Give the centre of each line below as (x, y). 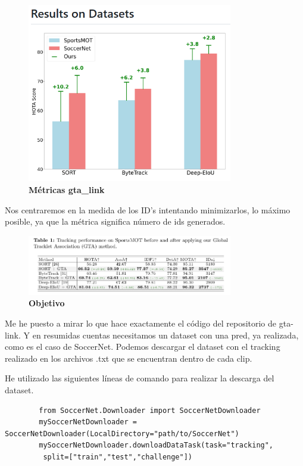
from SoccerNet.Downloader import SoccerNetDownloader (150, 410)
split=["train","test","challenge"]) (118, 457)
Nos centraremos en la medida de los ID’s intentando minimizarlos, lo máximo (148, 209)
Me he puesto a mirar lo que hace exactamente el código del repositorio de (141, 323)
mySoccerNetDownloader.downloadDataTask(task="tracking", (156, 445)
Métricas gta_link (67, 190)
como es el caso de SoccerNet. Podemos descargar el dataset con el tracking (143, 347)
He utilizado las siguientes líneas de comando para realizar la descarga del (140, 378)
